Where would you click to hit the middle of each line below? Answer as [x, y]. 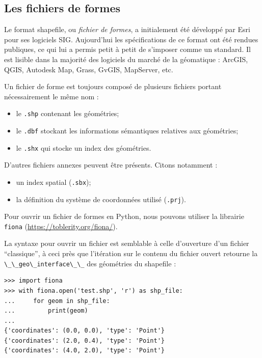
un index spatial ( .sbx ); [54, 182]
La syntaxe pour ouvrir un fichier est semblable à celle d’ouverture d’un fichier [127, 243]
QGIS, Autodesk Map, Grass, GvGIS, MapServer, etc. [89, 69]
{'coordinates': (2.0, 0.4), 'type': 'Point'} [84, 340]
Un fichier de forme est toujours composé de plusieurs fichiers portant [113, 86]
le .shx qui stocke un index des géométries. [84, 147]
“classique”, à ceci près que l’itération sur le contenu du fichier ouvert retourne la [131, 253]
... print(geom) [46, 311]
